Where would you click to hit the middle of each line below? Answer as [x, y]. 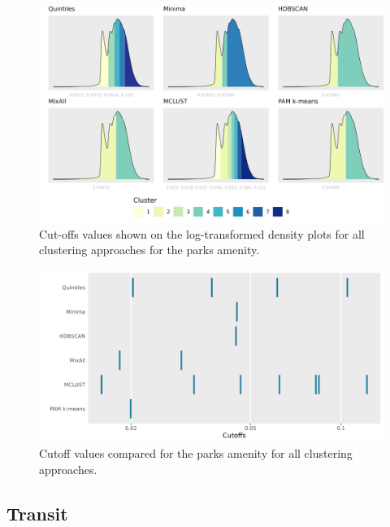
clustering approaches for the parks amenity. [149, 250]
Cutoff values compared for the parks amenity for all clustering [196, 453]
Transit [37, 513]
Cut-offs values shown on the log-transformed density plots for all [202, 233]
